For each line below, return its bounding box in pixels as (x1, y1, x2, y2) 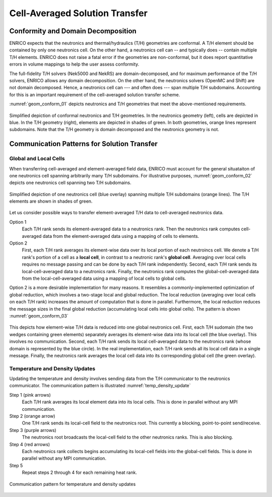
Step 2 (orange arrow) (9, 413, 55, 419)
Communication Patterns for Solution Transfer (9, 140, 158, 148)
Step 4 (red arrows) (9, 441, 50, 447)
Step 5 (9, 462, 23, 468)
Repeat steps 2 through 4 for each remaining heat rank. (22, 469, 137, 476)
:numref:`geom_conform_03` (9, 313, 69, 319)
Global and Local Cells (9, 155, 65, 162)
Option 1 (9, 219, 27, 225)
